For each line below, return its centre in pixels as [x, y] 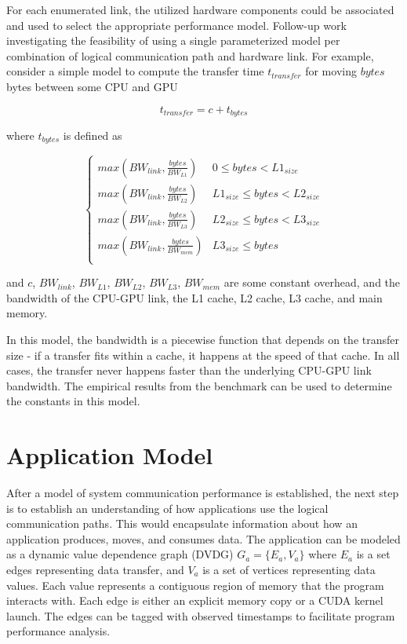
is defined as [93, 135]
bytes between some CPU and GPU [92, 86]
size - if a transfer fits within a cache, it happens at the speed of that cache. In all [203, 355]
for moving [331, 71]
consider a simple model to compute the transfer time [135, 71]
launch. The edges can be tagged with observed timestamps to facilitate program [201, 615]
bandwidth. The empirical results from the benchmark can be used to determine [199, 385]
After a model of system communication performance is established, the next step [203, 492]
